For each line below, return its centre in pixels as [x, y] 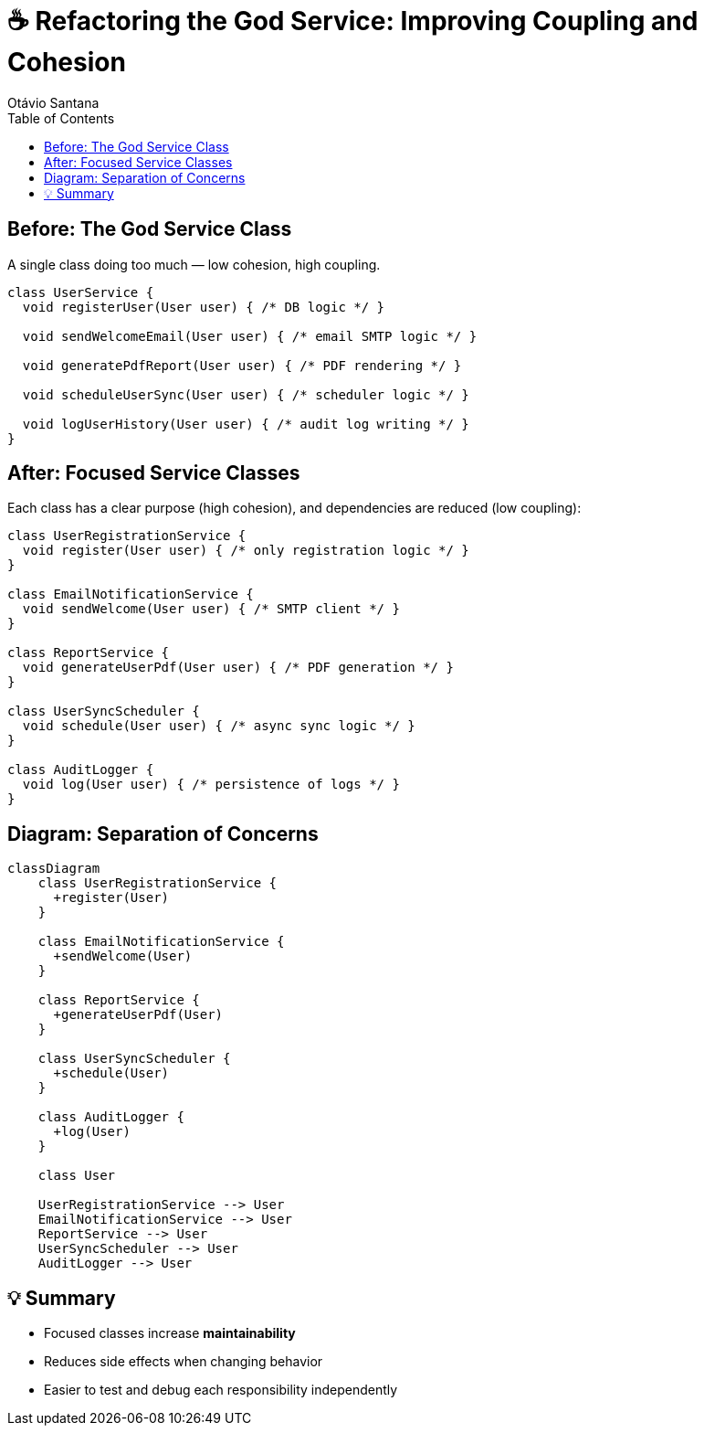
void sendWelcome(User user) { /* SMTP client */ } [211, 609]
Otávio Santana [53, 102]
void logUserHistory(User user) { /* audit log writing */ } [246, 424]
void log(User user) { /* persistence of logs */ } [211, 785]
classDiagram [54, 869]
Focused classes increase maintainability [170, 1333]
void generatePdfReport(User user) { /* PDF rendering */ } [242, 365]
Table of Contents [61, 118]
